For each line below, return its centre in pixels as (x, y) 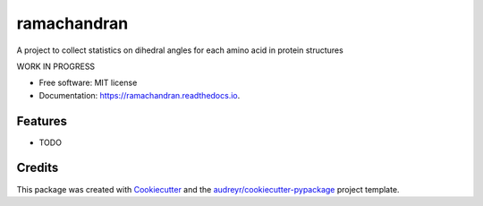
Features (42, 121)
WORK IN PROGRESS (56, 66)
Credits (38, 168)
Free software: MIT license (88, 83)
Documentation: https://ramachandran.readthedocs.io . (140, 95)
